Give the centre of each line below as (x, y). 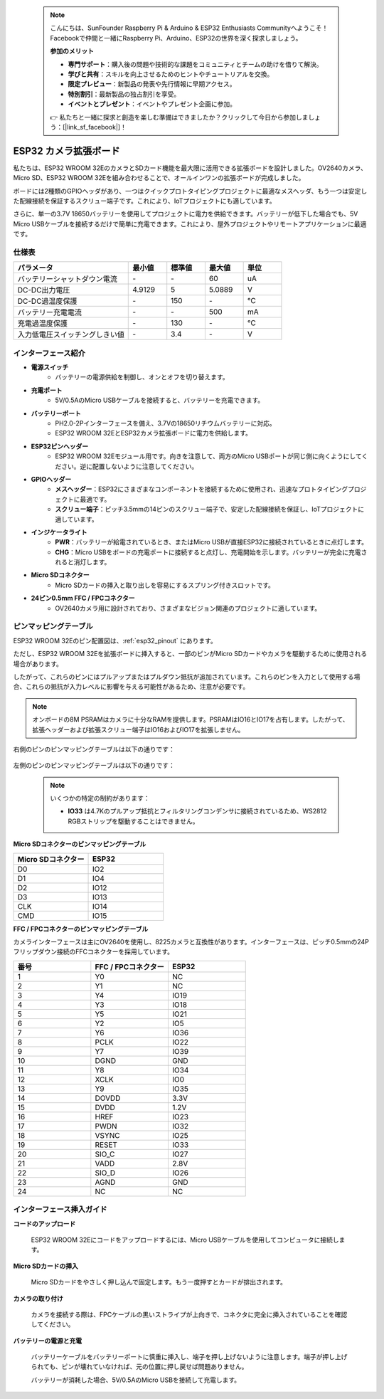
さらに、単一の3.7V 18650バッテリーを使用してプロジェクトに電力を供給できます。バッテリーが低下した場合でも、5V (186, 214)
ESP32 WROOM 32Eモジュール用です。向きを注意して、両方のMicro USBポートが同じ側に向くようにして (208, 456)
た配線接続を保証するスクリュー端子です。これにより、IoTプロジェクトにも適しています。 (145, 201)
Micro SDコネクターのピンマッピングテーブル (80, 844)
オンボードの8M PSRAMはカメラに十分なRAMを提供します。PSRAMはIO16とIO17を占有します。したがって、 (191, 719)
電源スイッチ (50, 367)
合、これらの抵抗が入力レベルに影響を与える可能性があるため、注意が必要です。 (131, 687)
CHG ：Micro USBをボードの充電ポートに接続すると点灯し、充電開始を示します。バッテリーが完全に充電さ (211, 552)
